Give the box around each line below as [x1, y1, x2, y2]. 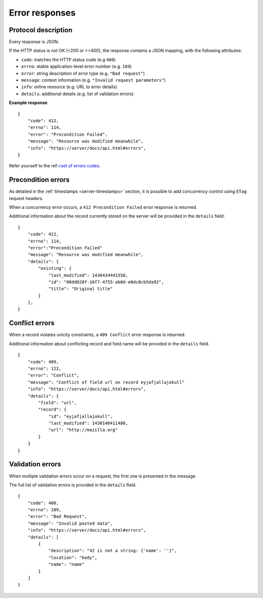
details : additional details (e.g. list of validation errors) [21, 91, 134, 97]
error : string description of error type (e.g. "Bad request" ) [21, 70, 145, 76]
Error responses [9, 7, 75, 18]
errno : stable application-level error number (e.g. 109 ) [21, 63, 132, 69]
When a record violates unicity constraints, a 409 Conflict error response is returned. [9, 332, 186, 338]
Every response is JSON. [9, 39, 59, 45]
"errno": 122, [27, 366, 62, 371]
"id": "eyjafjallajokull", [48, 414, 113, 419]
